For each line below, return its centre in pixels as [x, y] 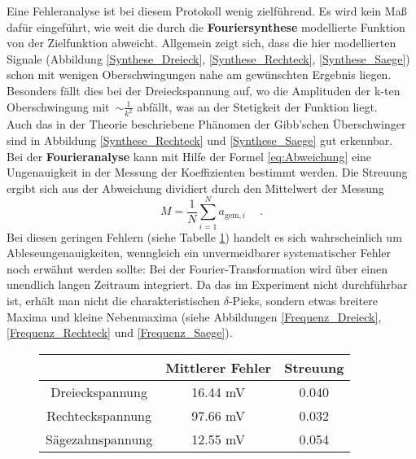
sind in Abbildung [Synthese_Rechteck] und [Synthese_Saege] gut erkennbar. [200, 140]
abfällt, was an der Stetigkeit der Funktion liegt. [257, 106]
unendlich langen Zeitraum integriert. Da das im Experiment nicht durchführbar [207, 284]
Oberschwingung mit [58, 106]
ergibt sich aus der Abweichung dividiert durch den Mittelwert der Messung [195, 188]
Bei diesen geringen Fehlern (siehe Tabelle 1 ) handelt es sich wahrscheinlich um [204, 236]
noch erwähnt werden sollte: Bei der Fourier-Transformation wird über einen [197, 268]
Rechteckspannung [99, 415]
